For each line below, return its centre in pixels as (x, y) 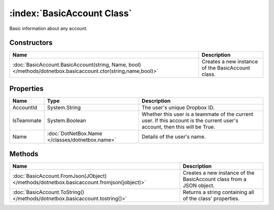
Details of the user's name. (174, 136)
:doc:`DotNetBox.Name (75, 133)
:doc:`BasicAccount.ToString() (48, 192)
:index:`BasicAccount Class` (71, 13)
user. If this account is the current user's (190, 120)
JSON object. (199, 186)
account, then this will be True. (178, 127)
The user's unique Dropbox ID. (178, 108)
